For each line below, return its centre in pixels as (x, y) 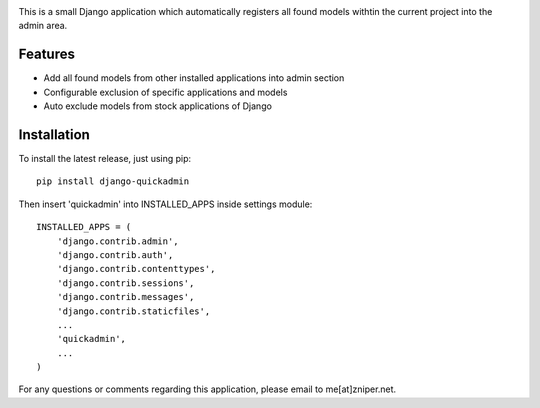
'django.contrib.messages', (125, 297)
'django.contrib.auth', (115, 254)
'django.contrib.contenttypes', (136, 269)
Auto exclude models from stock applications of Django (157, 106)
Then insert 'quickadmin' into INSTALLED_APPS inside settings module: (165, 204)
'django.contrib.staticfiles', (133, 311)
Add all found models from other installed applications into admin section (194, 78)
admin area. (43, 26)
